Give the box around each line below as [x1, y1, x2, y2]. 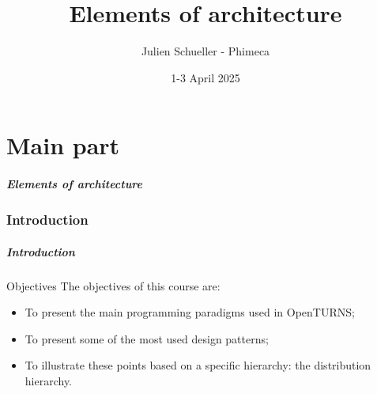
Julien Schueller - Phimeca [141, 43, 270, 59]
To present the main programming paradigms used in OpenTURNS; [25, 304, 355, 320]
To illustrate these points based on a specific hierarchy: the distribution [25, 357, 371, 373]
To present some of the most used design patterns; [25, 330, 269, 347]
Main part [6, 129, 120, 161]
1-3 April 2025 [171, 69, 240, 85]
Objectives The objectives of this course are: [6, 277, 221, 294]
